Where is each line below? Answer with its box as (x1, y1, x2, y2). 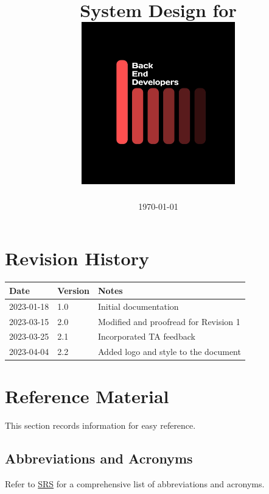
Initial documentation (97, 299, 179, 312)
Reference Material (5, 384, 169, 409)
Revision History (5, 246, 149, 271)
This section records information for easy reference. (5, 419, 196, 432)
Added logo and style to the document (97, 345, 241, 358)
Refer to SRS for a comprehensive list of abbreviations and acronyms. (5, 478, 265, 490)
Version (57, 284, 89, 296)
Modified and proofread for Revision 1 (97, 315, 240, 328)
